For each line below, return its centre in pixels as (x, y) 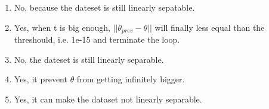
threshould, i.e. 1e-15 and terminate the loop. (97, 39)
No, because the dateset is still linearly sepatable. (104, 7)
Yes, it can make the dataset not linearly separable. (108, 99)
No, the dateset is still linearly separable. (89, 59)
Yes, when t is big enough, (62, 27)
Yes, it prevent (41, 79)
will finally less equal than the (210, 27)
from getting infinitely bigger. (131, 79)
